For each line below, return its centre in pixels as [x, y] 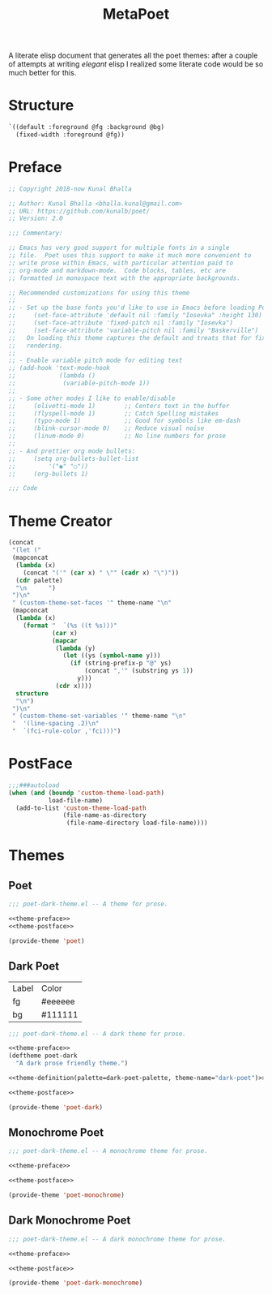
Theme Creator [60, 521]
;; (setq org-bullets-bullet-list [74, 458]
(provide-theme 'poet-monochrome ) [67, 1195]
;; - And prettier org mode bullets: [72, 451]
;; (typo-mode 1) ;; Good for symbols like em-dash [125, 421]
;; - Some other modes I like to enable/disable [92, 398]
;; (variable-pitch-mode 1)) [79, 383]
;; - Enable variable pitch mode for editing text [96, 361]
